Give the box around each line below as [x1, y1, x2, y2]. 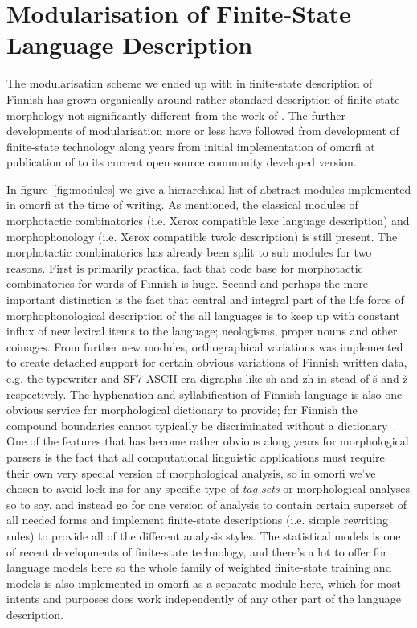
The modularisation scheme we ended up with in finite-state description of [6, 75, 373, 92]
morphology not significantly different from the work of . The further [6, 106, 345, 123]
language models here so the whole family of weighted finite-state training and [6, 559, 392, 576]
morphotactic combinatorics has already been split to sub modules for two [6, 244, 372, 261]
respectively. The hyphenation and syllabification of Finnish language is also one [6, 385, 403, 402]
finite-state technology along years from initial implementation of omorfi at [6, 138, 375, 154]
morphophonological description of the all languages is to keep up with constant [6, 306, 400, 323]
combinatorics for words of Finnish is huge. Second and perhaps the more [6, 275, 368, 292]
